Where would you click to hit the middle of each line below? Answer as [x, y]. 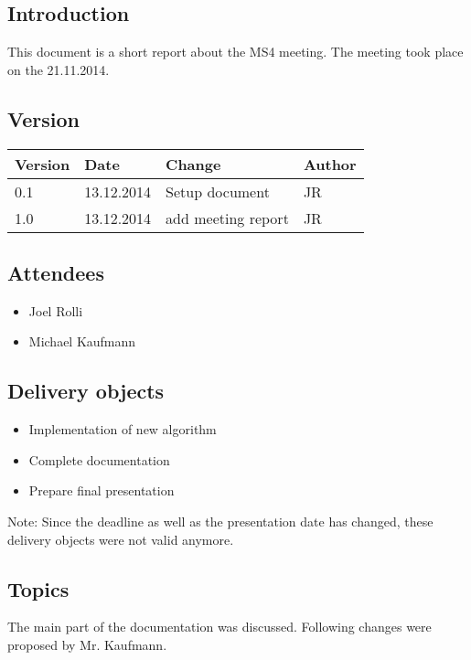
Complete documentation [99, 459]
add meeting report [227, 218]
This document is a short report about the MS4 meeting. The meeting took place [235, 52]
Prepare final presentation [102, 490]
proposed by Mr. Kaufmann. [87, 644]
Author [330, 164]
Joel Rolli [56, 310]
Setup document [218, 191]
